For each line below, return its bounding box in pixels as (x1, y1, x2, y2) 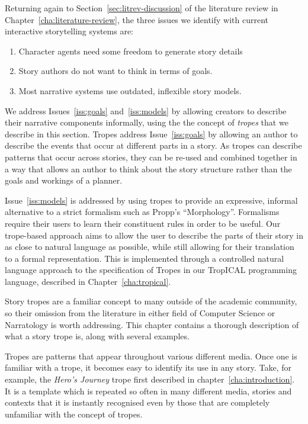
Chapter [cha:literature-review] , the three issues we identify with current (5, 13, 269, 25)
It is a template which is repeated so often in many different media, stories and (5, 384, 292, 397)
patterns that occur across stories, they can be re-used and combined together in (5, 150, 297, 163)
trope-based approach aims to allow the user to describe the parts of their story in (5, 229, 303, 241)
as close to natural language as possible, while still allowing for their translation (5, 240, 294, 253)
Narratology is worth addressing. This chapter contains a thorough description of (5, 318, 299, 330)
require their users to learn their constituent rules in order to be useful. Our (5, 217, 281, 229)
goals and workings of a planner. (5, 174, 123, 187)
